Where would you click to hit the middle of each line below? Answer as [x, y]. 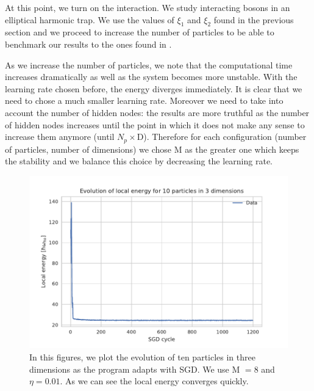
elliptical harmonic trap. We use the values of [90, 19]
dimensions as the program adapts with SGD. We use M [135, 369]
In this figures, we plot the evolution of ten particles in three [142, 357]
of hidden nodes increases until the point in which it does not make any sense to [155, 124]
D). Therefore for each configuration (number [222, 137]
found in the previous [254, 19]
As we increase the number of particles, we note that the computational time [149, 64]
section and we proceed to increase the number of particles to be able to [140, 32]
